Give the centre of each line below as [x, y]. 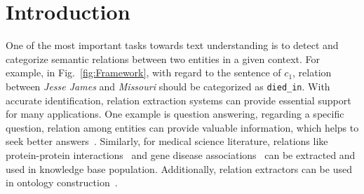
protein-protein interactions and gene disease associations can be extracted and [181, 154]
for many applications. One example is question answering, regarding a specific [175, 114]
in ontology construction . [62, 182]
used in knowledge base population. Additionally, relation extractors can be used [179, 168]
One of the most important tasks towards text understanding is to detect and [172, 45]
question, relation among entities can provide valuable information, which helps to [182, 127]
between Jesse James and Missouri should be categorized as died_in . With [168, 86]
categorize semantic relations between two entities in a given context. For [163, 58]
